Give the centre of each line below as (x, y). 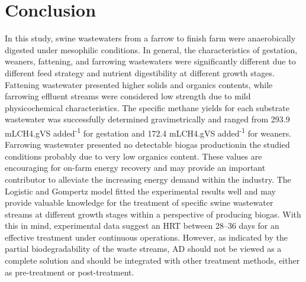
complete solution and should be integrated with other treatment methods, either (152, 260)
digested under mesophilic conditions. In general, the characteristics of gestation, (151, 49)
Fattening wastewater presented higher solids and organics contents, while (139, 84)
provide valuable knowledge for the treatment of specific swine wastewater (139, 202)
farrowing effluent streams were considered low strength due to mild (128, 96)
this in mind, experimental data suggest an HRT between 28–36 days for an (142, 226)
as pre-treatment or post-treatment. (70, 272)
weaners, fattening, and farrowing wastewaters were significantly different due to (150, 61)
